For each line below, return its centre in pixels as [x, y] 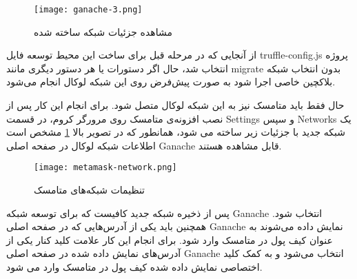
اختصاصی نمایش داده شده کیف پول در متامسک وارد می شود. [134, 267]
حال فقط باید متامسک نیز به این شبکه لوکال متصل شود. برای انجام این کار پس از [175, 105]
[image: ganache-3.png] [88, 10]
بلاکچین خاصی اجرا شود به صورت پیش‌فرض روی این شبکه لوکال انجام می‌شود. [171, 82]
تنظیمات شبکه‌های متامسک [89, 190]
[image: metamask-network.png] [105, 168]
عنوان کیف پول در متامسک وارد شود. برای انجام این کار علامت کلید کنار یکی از [170, 239]
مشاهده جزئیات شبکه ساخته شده [103, 31]
